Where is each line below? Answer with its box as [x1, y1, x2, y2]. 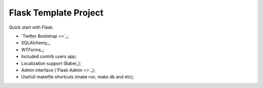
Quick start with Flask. [9, 24, 54, 30]
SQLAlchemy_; [21, 40, 51, 46]
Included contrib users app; [21, 53, 77, 59]
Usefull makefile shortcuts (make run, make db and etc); [21, 74, 134, 80]
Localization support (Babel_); [21, 60, 81, 66]
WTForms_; [21, 47, 44, 53]
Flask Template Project [9, 7, 104, 18]
